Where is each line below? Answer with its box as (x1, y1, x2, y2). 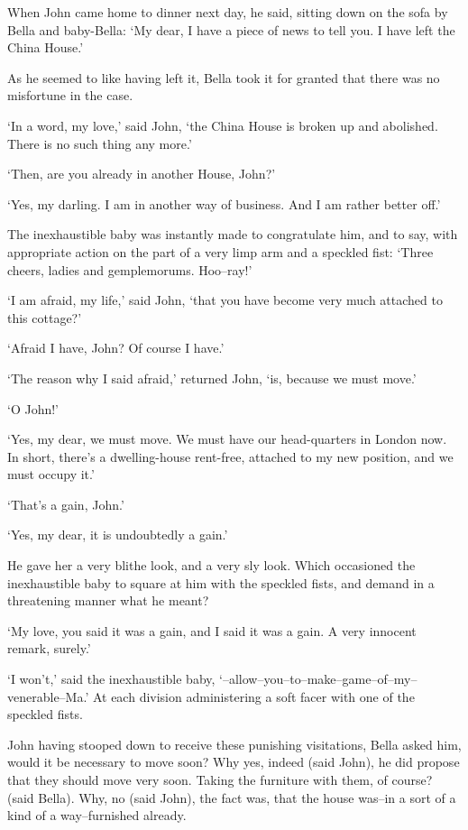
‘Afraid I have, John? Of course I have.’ (7, 338, 225, 357)
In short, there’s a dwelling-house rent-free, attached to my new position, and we (7, 447, 454, 466)
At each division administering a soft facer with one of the (92, 687, 415, 705)
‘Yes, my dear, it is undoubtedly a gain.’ (7, 525, 228, 544)
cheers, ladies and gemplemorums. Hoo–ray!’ (7, 260, 252, 279)
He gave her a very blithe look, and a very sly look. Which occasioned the (7, 556, 416, 575)
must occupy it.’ (7, 465, 95, 484)
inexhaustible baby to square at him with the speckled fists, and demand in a (7, 573, 435, 592)
